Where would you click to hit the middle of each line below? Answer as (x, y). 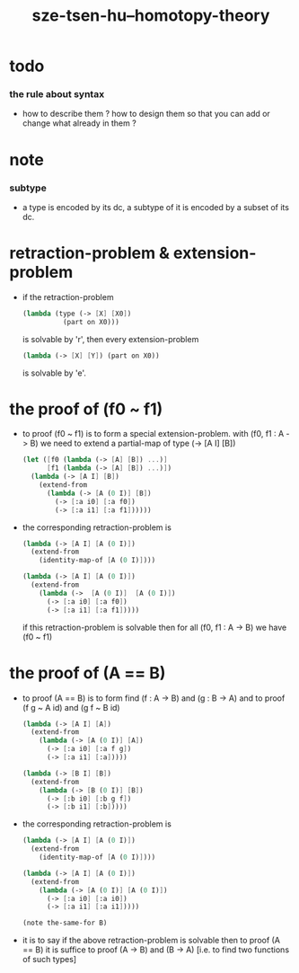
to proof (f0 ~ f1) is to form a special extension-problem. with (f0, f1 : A (153, 434)
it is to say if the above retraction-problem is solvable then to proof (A (151, 941)
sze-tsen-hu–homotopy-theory (151, 16)
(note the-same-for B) (65, 923)
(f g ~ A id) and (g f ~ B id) (71, 707)
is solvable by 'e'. (54, 373)
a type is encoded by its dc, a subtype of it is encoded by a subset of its (156, 207)
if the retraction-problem (68, 296)
